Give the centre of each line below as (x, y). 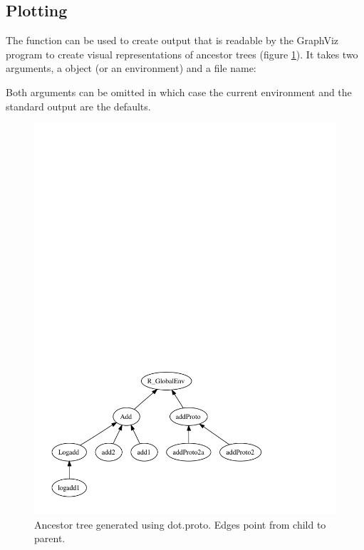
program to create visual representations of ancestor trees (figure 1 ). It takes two (182, 54)
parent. (50, 538)
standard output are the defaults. (78, 106)
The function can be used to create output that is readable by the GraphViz (172, 40)
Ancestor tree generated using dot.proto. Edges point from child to (180, 524)
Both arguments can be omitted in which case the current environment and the (179, 92)
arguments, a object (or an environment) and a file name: (131, 68)
